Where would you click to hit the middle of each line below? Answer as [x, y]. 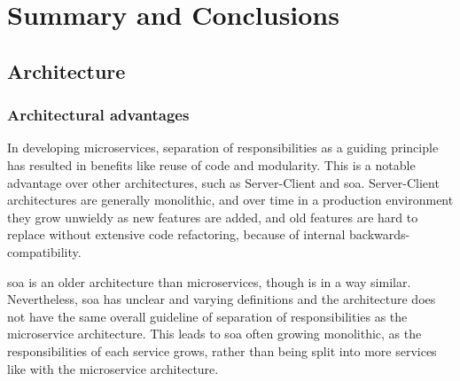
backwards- [380, 234]
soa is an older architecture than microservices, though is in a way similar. [209, 281]
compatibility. [44, 251]
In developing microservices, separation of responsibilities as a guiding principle [223, 148]
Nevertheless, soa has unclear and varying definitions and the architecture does [222, 299]
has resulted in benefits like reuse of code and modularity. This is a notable [211, 164]
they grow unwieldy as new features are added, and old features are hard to [213, 217]
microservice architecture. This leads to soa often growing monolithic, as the [214, 334]
